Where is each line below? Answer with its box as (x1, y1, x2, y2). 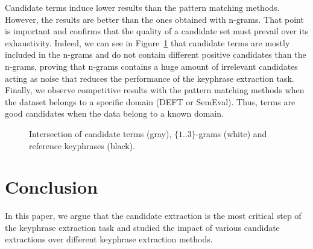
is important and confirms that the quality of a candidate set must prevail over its (5, 25, 309, 37)
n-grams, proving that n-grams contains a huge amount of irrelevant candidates (5, 60, 298, 72)
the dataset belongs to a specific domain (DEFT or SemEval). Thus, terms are (5, 95, 296, 108)
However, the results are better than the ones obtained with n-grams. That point (5, 13, 304, 25)
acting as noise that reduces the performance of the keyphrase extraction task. (5, 72, 294, 84)
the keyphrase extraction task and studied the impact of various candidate (5, 221, 280, 233)
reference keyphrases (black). (29, 139, 136, 152)
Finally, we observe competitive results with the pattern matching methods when (5, 84, 305, 96)
